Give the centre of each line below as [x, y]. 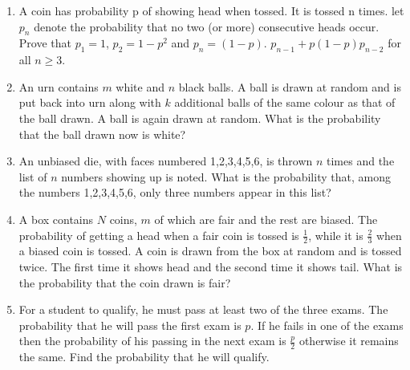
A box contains [56, 219]
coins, [123, 219]
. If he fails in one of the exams [327, 325]
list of [33, 176]
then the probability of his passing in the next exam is [152, 341]
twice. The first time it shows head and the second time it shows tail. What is [211, 266]
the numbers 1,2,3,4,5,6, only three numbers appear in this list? [175, 192]
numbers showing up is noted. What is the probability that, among [226, 176]
